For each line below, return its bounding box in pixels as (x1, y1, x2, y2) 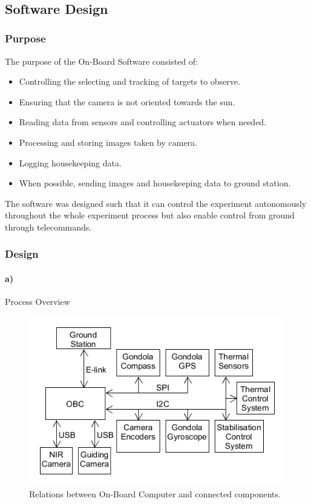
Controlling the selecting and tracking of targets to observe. (19, 75, 240, 88)
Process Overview (5, 295, 70, 308)
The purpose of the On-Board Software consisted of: (5, 54, 198, 67)
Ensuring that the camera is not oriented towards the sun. (19, 95, 235, 108)
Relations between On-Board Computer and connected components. (29, 488, 281, 500)
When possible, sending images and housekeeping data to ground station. (19, 177, 291, 189)
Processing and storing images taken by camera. (19, 136, 198, 148)
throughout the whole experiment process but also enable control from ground (5, 209, 295, 221)
